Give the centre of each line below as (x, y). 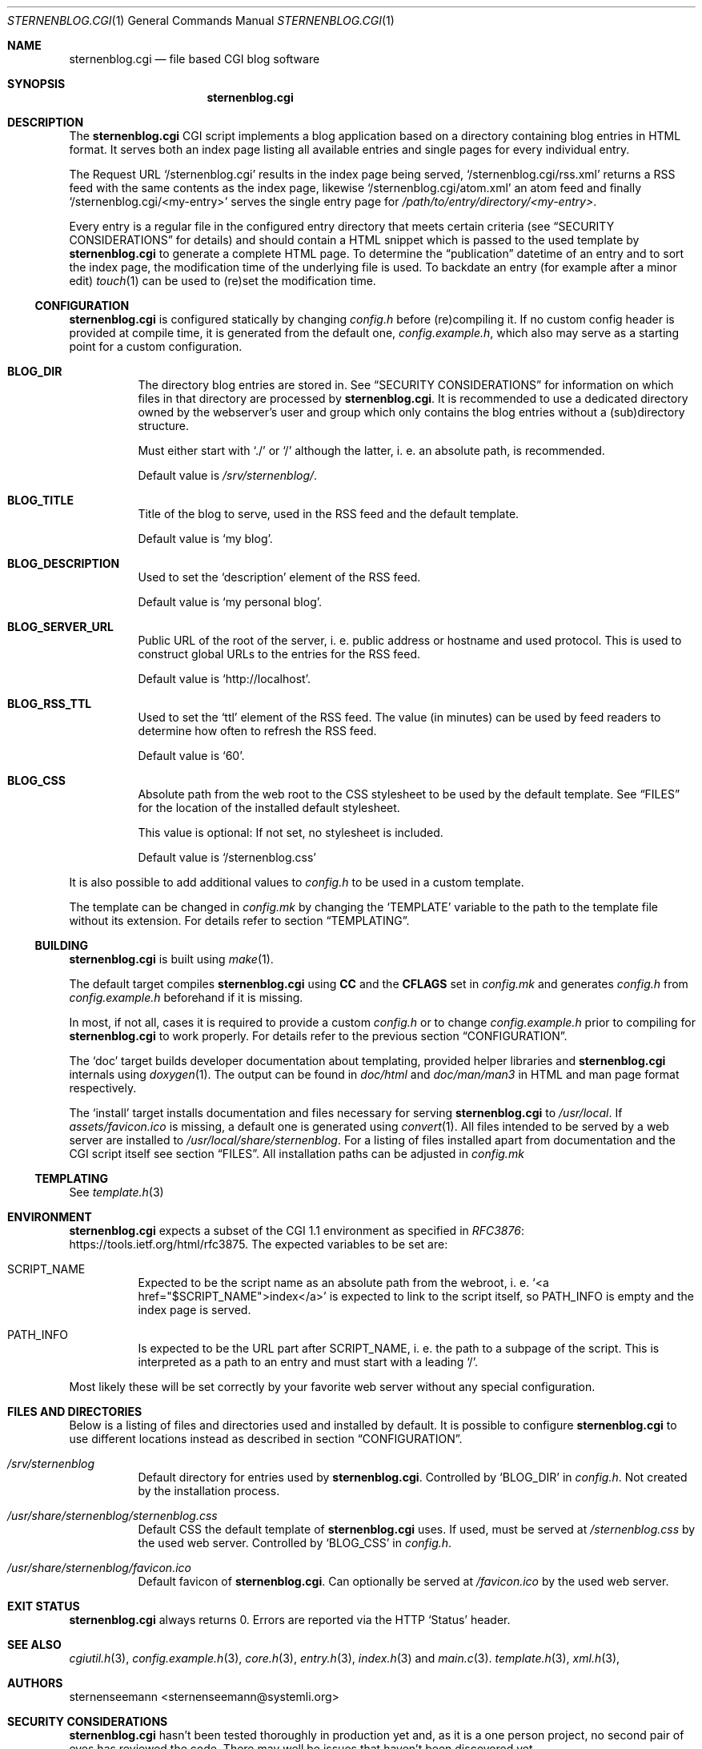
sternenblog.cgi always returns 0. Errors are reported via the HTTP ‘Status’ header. (290, 1620)
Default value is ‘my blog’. (205, 539)
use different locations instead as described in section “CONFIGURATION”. (266, 1439)
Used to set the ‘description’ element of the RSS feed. (279, 577)
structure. (163, 426)
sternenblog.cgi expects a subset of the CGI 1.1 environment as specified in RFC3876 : (297, 1230)
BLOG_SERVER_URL (60, 627)
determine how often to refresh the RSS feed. (257, 731)
